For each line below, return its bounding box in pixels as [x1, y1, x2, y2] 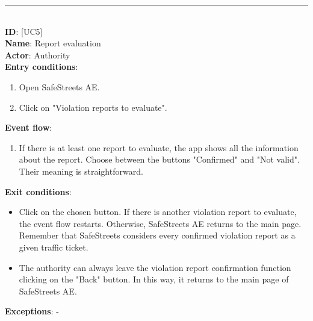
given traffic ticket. [19, 240, 88, 253]
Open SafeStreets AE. [19, 80, 100, 93]
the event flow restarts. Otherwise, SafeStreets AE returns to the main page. [19, 217, 302, 229]
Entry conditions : [5, 60, 78, 73]
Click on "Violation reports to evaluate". [19, 101, 167, 113]
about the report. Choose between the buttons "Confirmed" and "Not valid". [19, 153, 300, 166]
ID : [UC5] [5, 25, 43, 37]
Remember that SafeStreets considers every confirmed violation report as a [19, 229, 296, 242]
